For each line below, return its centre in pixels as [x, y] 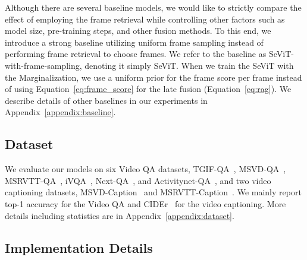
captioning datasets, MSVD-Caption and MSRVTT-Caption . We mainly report [153, 192]
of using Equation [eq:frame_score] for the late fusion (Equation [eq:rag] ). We [148, 89]
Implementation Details [79, 247]
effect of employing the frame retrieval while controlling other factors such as [145, 19]
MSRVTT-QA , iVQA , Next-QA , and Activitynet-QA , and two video [138, 180]
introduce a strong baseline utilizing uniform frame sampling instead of [134, 42]
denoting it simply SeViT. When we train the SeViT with [189, 65]
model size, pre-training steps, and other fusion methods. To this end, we [138, 31]
